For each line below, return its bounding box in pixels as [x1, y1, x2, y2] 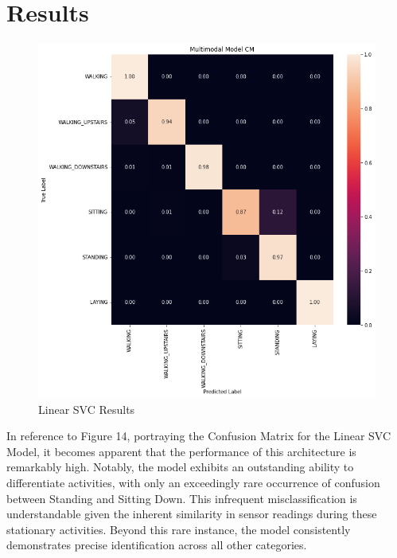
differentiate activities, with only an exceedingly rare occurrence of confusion [6, 474, 380, 490]
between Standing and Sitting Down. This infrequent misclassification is [6, 490, 357, 506]
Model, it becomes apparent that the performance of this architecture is [6, 443, 356, 459]
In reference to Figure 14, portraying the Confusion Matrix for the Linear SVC [6, 427, 391, 444]
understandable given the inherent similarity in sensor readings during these [6, 505, 377, 522]
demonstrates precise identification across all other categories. [6, 537, 307, 553]
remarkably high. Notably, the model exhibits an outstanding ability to [6, 458, 354, 475]
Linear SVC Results [38, 400, 135, 417]
